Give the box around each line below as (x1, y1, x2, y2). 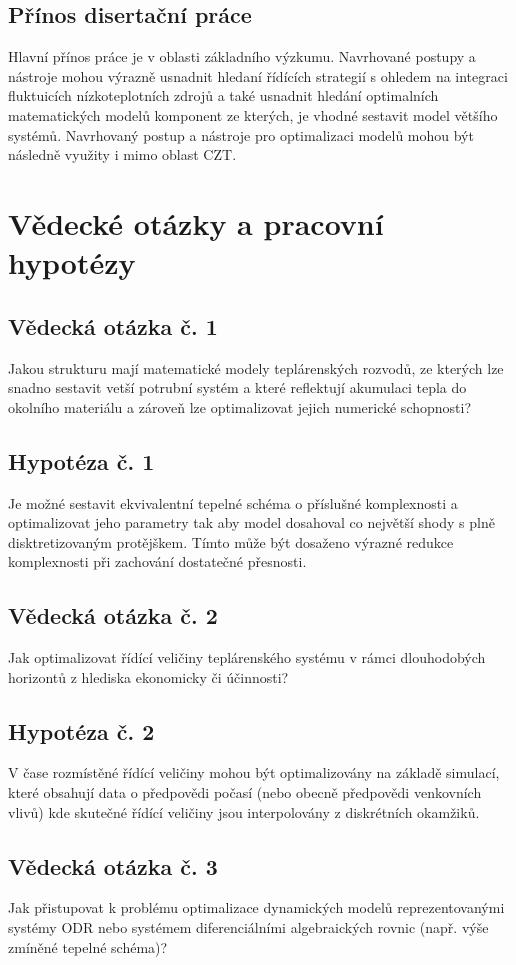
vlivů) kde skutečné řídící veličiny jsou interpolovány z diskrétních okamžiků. (8, 801, 480, 822)
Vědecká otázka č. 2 (8, 600, 218, 631)
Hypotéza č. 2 (8, 715, 155, 746)
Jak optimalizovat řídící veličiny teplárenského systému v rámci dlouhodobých (8, 647, 486, 668)
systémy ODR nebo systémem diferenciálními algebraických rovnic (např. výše (8, 917, 489, 938)
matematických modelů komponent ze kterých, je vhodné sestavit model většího (8, 104, 498, 125)
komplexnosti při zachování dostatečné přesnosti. (8, 551, 307, 572)
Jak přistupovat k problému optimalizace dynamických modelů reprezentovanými (8, 897, 505, 918)
